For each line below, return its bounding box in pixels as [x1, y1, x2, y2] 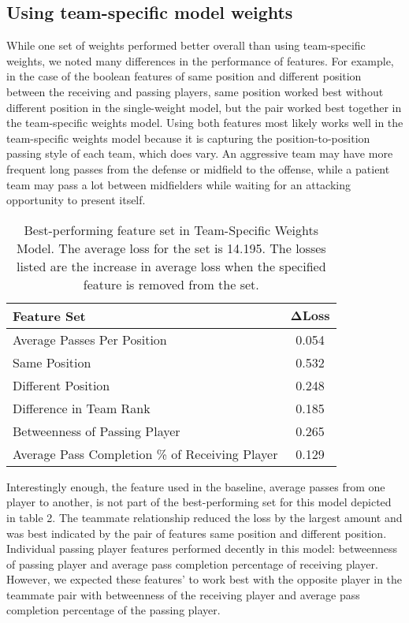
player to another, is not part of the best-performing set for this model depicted [6, 494, 392, 510]
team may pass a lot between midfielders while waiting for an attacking [6, 176, 351, 192]
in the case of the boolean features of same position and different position [6, 68, 362, 84]
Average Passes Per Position [13, 330, 167, 349]
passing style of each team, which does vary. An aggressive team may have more [6, 145, 393, 162]
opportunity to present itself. [6, 192, 146, 208]
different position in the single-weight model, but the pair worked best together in [6, 99, 402, 115]
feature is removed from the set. [83, 274, 259, 293]
